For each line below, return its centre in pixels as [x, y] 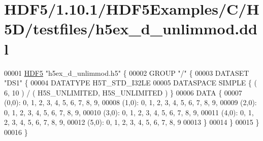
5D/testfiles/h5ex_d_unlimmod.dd [131, 29]
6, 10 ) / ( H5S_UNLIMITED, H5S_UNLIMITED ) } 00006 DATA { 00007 [123, 92]
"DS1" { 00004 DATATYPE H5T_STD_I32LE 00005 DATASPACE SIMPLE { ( [130, 83]
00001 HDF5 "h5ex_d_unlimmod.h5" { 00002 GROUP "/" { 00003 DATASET [127, 73]
